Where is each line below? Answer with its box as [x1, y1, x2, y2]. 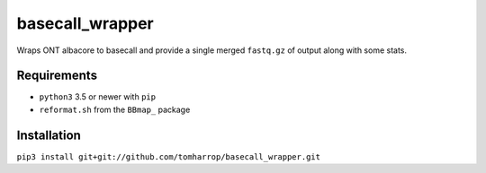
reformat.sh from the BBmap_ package [39, 104, 191, 115]
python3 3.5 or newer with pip [39, 91, 157, 102]
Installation [16, 127, 81, 143]
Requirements [16, 68, 98, 83]
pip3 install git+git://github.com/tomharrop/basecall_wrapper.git [16, 151, 321, 161]
